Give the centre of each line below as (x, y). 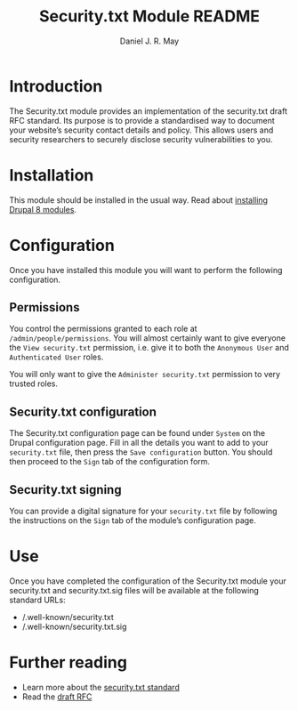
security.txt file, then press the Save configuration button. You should (141, 452)
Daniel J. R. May (149, 41)
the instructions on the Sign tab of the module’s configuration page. (133, 520)
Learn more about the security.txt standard (101, 687)
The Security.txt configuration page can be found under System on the (137, 433)
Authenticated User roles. (56, 357)
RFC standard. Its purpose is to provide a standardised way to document (142, 120)
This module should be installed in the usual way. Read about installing (139, 200)
